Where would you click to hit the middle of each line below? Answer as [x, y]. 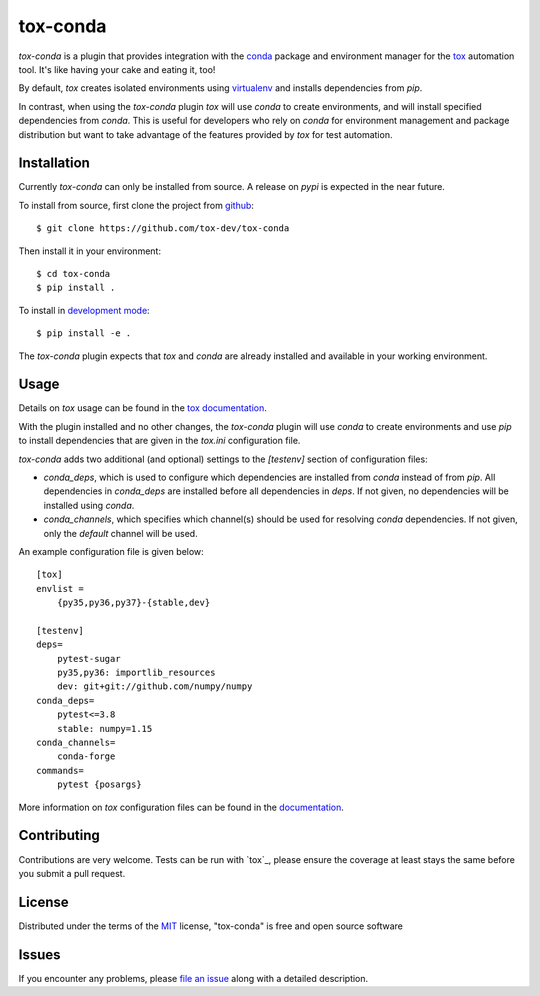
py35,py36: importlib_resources [136, 673]
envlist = [60, 588]
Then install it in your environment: [90, 251]
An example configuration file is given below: [111, 551]
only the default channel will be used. [121, 533]
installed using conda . [89, 505]
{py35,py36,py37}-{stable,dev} [133, 603]
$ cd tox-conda [73, 273]
